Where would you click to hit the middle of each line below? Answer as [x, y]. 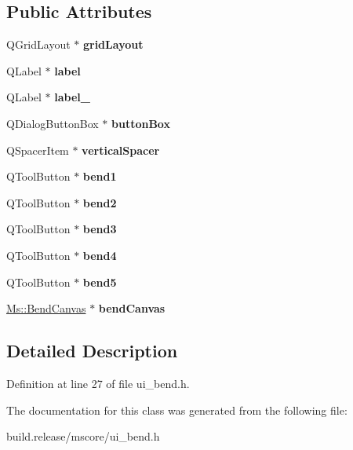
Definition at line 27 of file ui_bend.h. [98, 383]
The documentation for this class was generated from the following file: [177, 410]
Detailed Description [92, 351]
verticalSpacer [121, 150]
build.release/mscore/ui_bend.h [83, 436]
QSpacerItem [38, 150]
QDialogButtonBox [53, 123]
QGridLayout [38, 44]
